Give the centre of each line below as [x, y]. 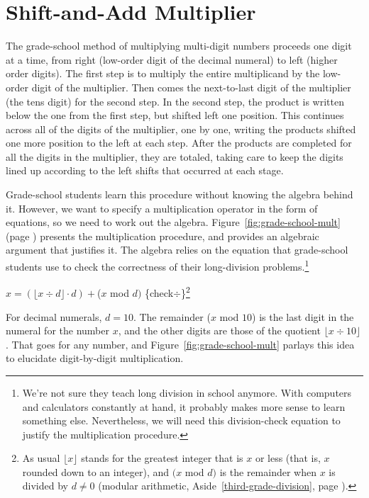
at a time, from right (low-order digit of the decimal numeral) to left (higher [172, 59]
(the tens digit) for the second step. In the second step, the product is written [175, 101]
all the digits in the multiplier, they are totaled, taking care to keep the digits [175, 156]
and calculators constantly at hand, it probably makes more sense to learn [184, 406]
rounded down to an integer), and [96, 471]
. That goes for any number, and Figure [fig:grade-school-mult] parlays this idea [180, 344]
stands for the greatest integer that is [162, 458]
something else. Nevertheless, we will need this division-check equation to [181, 420]
